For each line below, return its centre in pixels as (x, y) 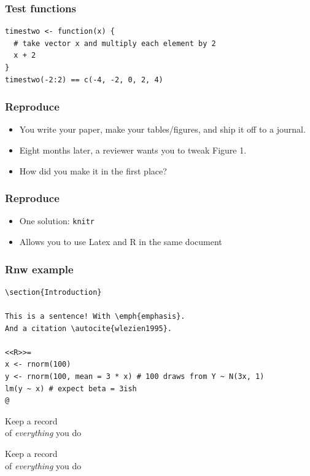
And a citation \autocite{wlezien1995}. (89, 328)
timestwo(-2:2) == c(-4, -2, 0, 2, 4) (84, 80)
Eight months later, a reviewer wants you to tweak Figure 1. (133, 150)
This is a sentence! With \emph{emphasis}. (95, 317)
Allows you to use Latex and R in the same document (121, 242)
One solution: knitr (57, 221)
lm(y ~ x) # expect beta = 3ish (71, 388)
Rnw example (39, 269)
